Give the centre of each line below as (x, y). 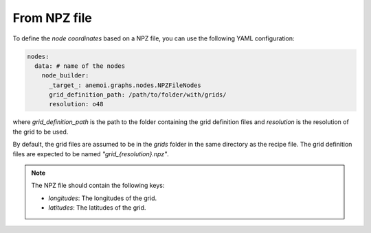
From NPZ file (52, 18)
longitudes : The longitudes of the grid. (103, 198)
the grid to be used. (41, 132)
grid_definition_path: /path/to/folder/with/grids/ (138, 95)
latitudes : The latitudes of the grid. (97, 208)
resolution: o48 (76, 104)
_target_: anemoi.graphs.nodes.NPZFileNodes (125, 85)
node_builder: (65, 76)
